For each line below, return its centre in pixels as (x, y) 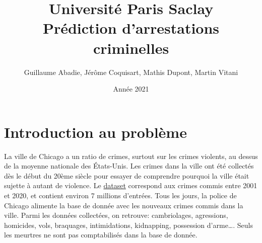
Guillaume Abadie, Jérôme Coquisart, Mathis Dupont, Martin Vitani (131, 72)
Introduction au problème (95, 132)
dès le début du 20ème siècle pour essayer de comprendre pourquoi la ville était (127, 175)
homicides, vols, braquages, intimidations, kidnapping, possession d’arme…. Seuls (128, 225)
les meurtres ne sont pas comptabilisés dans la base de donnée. (101, 235)
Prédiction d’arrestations (131, 28)
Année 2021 (131, 89)
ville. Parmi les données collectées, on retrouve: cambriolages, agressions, (116, 215)
